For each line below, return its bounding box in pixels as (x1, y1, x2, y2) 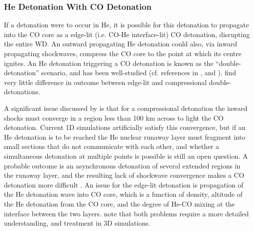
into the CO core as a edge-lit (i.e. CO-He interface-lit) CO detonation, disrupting (4, 29, 250, 39)
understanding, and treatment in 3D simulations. (4, 218, 150, 228)
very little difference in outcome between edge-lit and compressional (4, 77, 207, 87)
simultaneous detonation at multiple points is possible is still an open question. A (4, 150, 248, 161)
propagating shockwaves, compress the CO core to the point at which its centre (4, 48, 242, 58)
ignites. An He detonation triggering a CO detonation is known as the (4, 58, 213, 68)
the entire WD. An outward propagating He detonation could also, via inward (4, 39, 237, 49)
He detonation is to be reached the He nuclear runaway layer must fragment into (4, 131, 246, 142)
